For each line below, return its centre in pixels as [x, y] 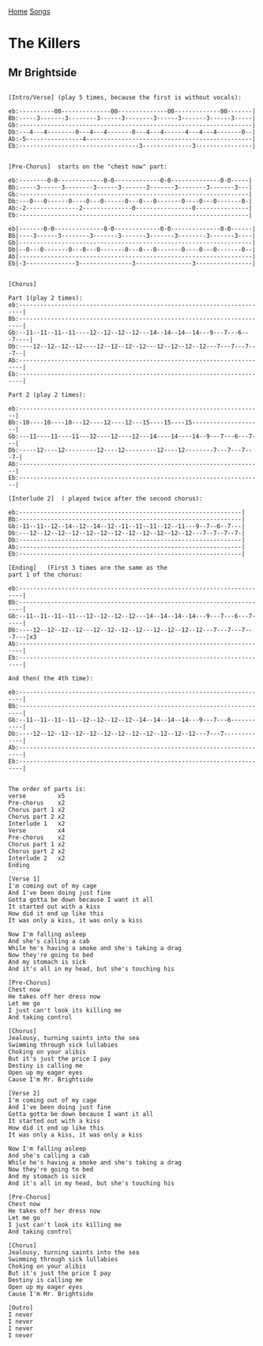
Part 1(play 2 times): [45, 298]
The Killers [45, 43]
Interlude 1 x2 [37, 824]
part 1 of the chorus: [45, 575]
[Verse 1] [24, 879]
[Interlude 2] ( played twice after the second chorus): [105, 499]
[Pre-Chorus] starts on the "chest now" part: [88, 167]
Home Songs [29, 11]
